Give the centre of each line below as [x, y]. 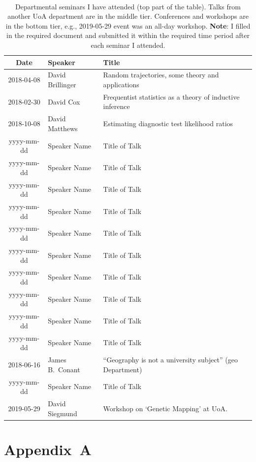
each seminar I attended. [128, 45]
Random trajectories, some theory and [161, 75]
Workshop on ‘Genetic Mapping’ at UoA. [165, 408]
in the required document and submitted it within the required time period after [128, 35]
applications [121, 84]
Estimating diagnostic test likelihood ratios [168, 124]
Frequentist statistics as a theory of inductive [171, 96]
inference [116, 106]
